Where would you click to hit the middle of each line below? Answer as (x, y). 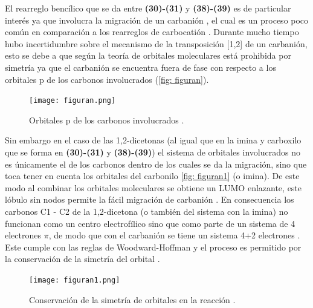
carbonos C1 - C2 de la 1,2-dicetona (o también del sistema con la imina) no (147, 211)
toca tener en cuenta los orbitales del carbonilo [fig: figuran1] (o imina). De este (152, 176)
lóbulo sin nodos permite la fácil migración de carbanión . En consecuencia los (150, 199)
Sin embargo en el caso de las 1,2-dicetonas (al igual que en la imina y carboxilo (153, 140)
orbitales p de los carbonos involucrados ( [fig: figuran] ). (107, 79)
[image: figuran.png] (73, 101)
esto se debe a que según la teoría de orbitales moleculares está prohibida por (148, 55)
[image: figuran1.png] (75, 280)
